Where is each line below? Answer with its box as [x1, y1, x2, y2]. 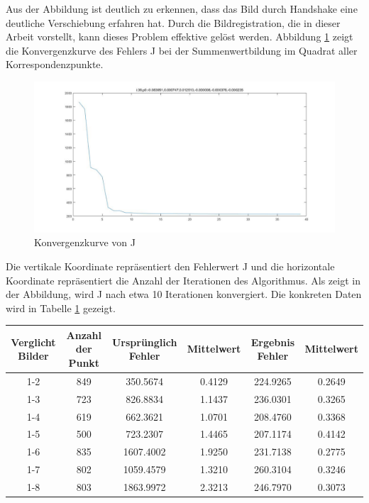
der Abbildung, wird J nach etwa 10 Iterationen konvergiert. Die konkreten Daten [6, 287, 362, 302]
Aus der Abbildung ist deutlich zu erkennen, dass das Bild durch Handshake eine [6, 1, 358, 16]
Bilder [18, 348, 49, 363]
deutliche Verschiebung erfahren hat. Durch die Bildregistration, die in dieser [6, 15, 341, 30]
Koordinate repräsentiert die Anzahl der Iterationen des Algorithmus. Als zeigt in [6, 272, 360, 287]
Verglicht [11, 334, 56, 349]
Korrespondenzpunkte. [6, 57, 104, 72]
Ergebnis [250, 334, 295, 349]
